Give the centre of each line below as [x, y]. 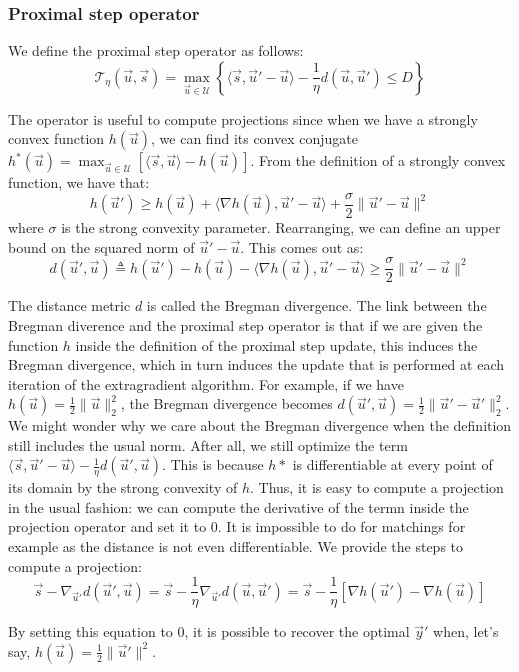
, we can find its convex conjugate [255, 138]
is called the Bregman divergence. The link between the [316, 305]
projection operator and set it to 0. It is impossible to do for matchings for [237, 526]
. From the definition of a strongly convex [378, 160]
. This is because [212, 464]
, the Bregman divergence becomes [226, 403]
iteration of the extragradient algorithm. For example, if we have [206, 383]
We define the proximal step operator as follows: [156, 50]
